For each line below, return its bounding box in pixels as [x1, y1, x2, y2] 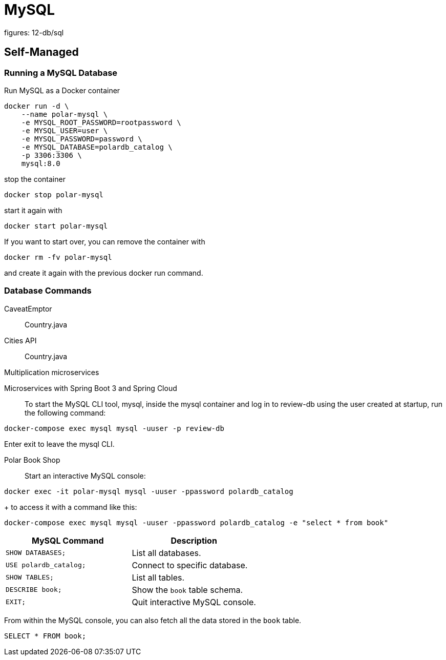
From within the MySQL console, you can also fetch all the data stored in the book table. [4, 615, 302, 625]
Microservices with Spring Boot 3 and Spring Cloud [4, 383, 177, 393]
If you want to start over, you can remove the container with [4, 237, 205, 246]
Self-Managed [4, 46, 79, 59]
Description [171, 535, 217, 546]
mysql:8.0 [21, 159, 60, 168]
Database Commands [4, 285, 92, 296]
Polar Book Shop [4, 455, 60, 464]
